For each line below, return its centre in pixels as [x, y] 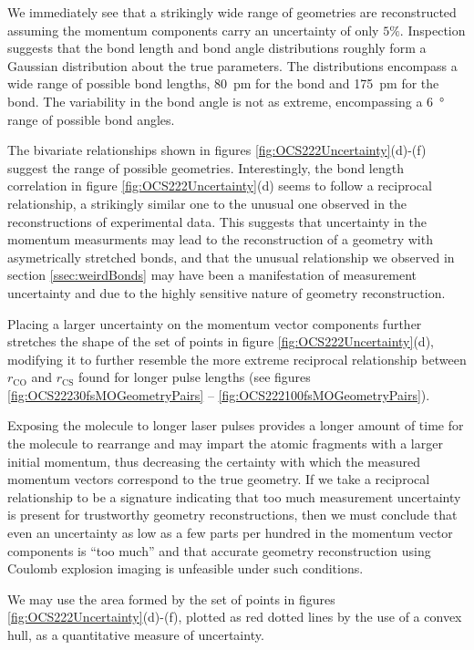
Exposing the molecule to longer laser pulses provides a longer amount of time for [236, 425]
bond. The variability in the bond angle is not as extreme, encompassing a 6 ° [226, 101]
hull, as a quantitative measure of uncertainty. [136, 635]
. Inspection [433, 30]
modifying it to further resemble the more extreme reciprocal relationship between [237, 359]
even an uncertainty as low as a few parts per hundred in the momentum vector [230, 533]
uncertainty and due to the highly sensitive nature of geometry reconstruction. [227, 292]
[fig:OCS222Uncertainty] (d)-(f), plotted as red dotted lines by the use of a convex [235, 617]
